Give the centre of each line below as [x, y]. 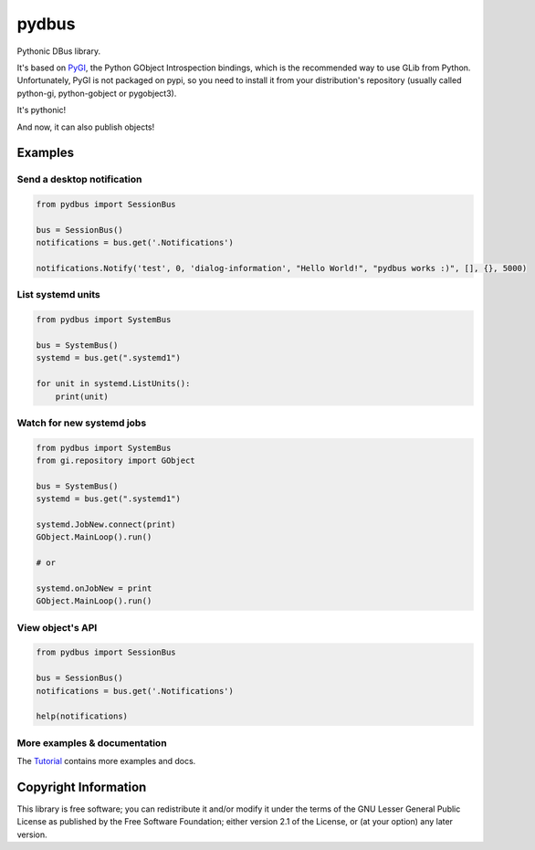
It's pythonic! [42, 110]
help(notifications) [82, 716]
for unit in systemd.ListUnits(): [113, 384]
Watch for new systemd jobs [82, 423]
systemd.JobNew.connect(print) [106, 524]
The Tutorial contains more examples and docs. [106, 761]
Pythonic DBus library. [58, 51]
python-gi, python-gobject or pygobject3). [97, 93]
